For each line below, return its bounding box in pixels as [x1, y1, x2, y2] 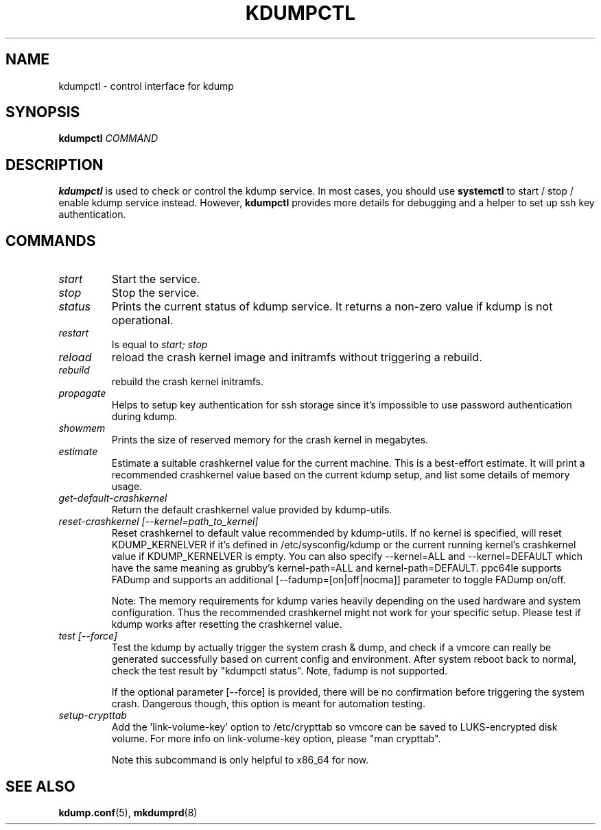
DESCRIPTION [5, 156, 104, 173]
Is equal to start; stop [111, 339, 208, 351]
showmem [58, 422, 106, 435]
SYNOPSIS [5, 103, 80, 121]
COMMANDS [5, 232, 96, 249]
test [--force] [58, 630, 118, 642]
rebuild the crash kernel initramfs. [111, 376, 263, 388]
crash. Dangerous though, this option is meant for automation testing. [111, 698, 425, 710]
